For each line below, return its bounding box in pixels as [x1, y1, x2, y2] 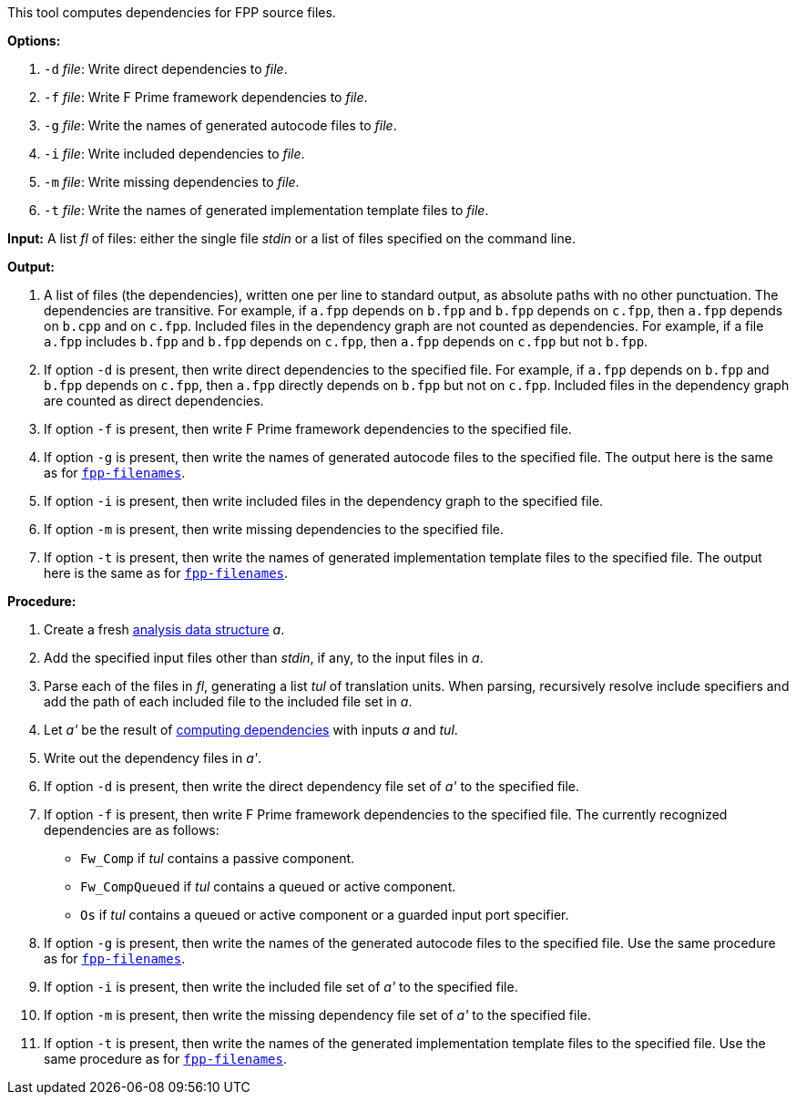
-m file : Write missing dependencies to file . [44, 174, 300, 190]
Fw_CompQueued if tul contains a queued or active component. [80, 879, 456, 894]
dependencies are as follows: [44, 822, 219, 838]
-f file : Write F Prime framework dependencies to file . [44, 89, 368, 105]
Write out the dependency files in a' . [44, 750, 261, 766]
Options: [7, 33, 61, 48]
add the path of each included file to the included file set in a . [44, 694, 413, 709]
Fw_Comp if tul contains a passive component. [80, 850, 355, 866]
